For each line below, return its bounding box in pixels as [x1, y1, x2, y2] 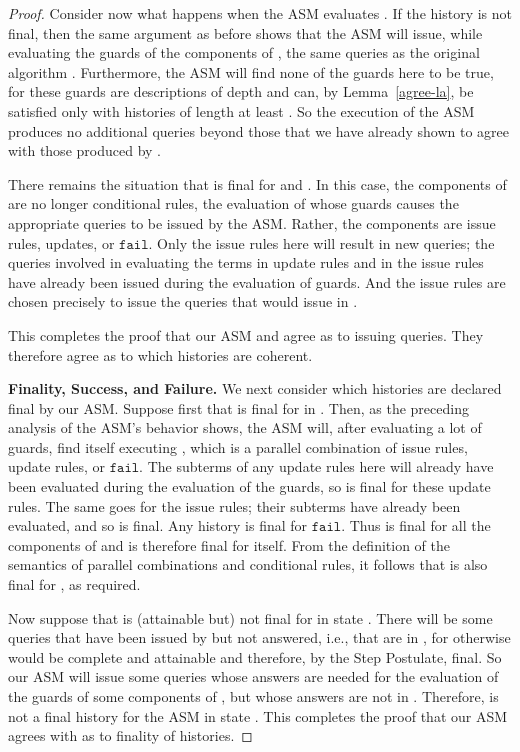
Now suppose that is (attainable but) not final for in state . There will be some [8, 607, 493, 628]
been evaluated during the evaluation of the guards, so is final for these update [8, 476, 491, 497]
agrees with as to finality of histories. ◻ [8, 725, 253, 746]
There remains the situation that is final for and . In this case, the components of [8, 173, 507, 194]
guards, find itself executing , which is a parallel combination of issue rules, [8, 436, 468, 457]
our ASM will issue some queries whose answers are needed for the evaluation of [8, 666, 499, 687]
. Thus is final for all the [341, 515, 491, 536]
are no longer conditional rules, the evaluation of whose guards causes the [8, 193, 459, 214]
